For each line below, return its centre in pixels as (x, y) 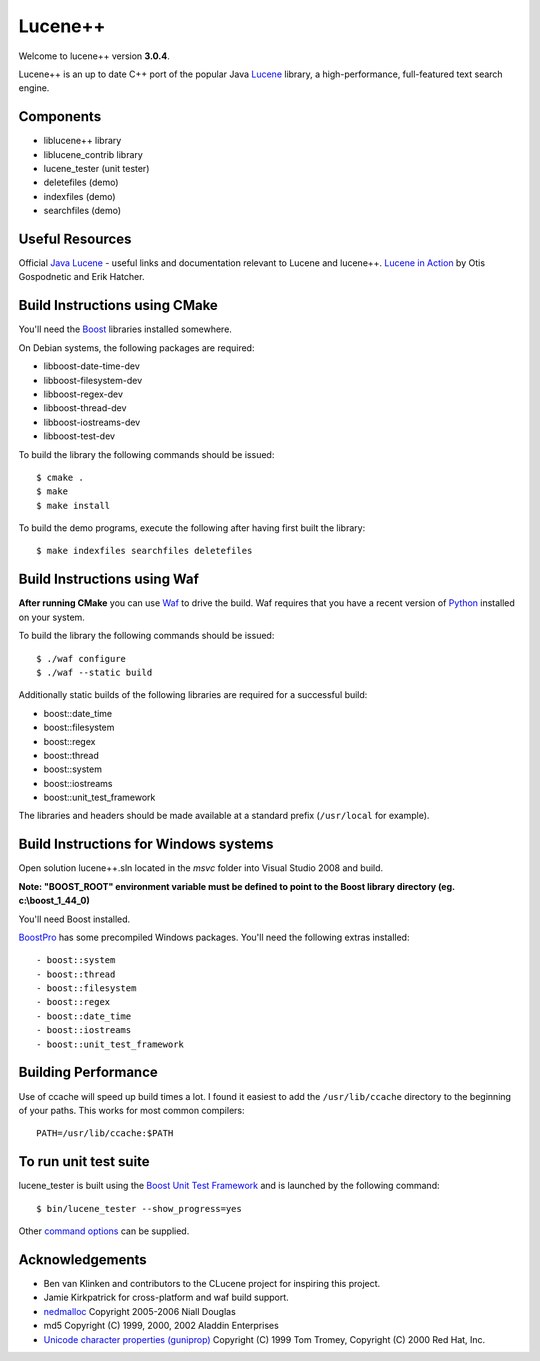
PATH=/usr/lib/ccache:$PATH (105, 1133)
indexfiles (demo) (79, 196)
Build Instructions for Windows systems (146, 844)
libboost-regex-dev (83, 394)
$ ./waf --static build (94, 672)
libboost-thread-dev (85, 408)
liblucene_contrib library (93, 154)
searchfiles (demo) (82, 211)
